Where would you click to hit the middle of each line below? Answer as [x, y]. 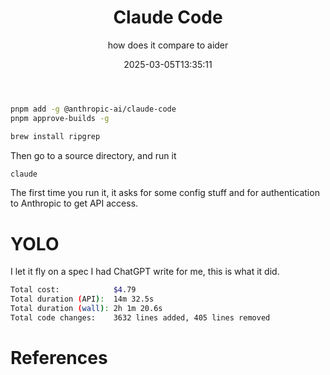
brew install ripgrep [55, 136]
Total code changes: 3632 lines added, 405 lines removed [140, 318]
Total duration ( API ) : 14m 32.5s [82, 299]
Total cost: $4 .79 [73, 290]
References [59, 358]
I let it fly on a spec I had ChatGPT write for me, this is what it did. [145, 272]
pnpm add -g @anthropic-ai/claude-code [93, 109]
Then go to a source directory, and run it [93, 155]
